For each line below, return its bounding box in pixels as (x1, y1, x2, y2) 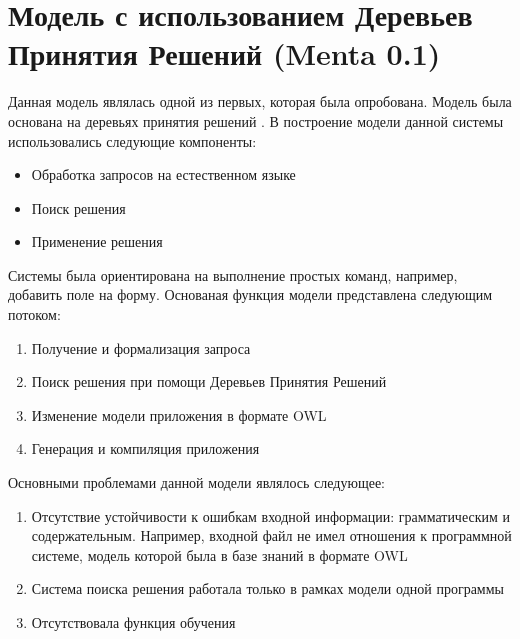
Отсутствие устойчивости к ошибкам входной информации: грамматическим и (31, 505, 510, 526)
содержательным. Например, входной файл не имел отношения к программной (31, 525, 512, 546)
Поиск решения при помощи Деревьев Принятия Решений (31, 371, 387, 392)
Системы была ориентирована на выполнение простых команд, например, (8, 264, 458, 285)
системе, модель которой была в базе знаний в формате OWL (31, 544, 408, 565)
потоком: (8, 304, 61, 325)
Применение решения (31, 231, 163, 252)
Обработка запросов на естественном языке (31, 164, 296, 185)
